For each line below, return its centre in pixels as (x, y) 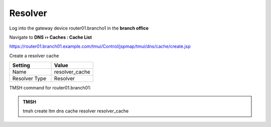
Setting (21, 65)
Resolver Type (29, 79)
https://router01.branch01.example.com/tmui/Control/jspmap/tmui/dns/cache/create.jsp (100, 46)
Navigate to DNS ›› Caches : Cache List (51, 37)
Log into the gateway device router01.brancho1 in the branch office (79, 28)
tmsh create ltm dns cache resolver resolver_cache (76, 111)
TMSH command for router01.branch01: (50, 88)
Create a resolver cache (34, 56)
